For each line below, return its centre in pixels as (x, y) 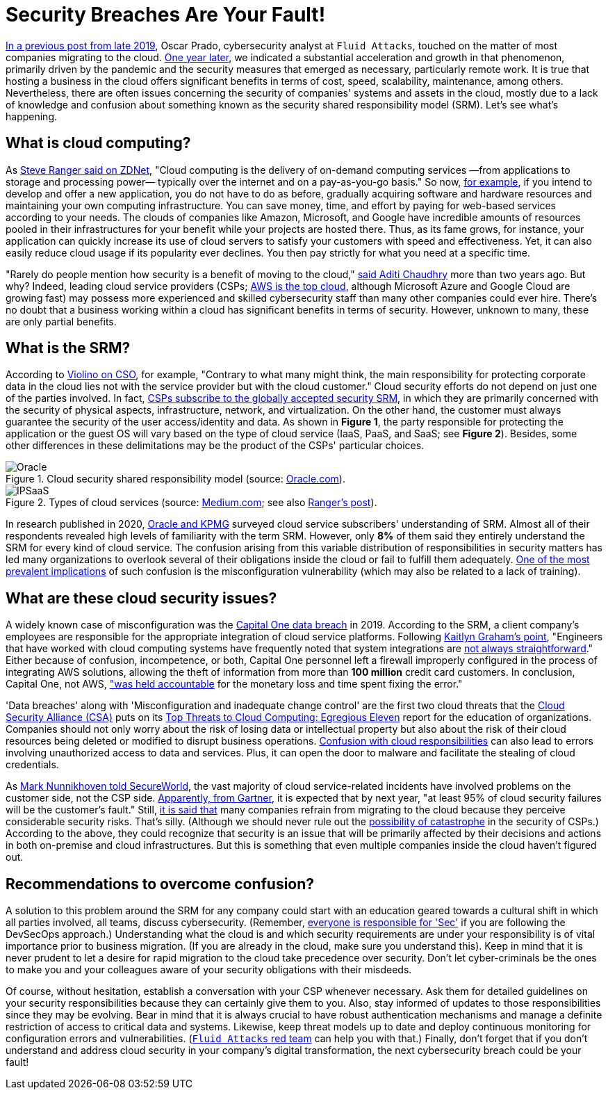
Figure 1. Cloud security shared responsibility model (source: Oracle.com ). (175, 479)
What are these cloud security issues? (141, 598)
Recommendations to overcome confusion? (160, 884)
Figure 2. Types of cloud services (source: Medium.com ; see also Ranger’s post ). (191, 503)
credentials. (32, 765)
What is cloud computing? (98, 143)
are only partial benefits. (61, 321)
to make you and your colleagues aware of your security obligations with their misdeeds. (209, 970)
